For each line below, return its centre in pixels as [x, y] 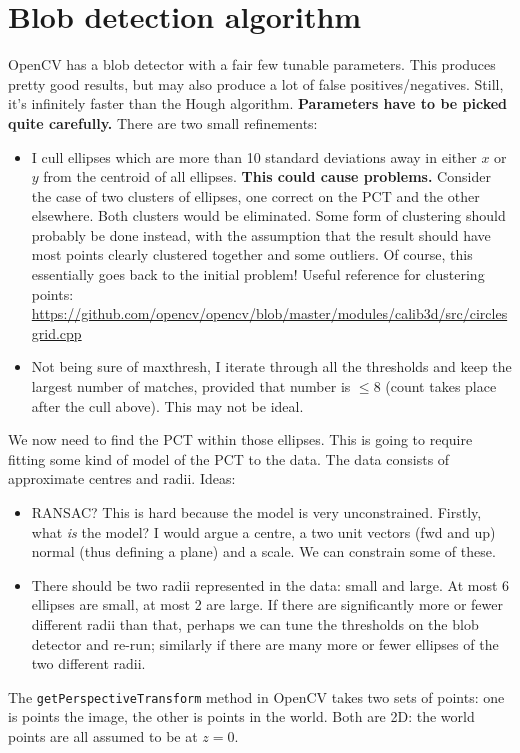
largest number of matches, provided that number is [191, 386]
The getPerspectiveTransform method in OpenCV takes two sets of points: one [256, 696]
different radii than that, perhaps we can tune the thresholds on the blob [255, 623]
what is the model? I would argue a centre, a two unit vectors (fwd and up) [263, 531]
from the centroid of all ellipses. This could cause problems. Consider [267, 176]
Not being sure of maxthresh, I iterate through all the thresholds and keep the [271, 366]
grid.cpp [56, 332]
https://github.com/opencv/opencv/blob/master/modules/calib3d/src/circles [269, 313]
